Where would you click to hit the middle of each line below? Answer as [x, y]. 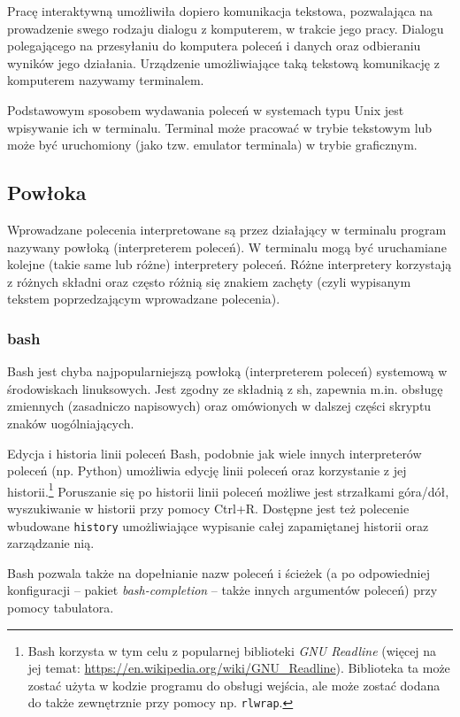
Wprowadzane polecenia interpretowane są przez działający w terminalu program [227, 229]
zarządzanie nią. [51, 543]
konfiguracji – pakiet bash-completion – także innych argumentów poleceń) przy [222, 590]
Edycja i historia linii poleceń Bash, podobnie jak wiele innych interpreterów [215, 453]
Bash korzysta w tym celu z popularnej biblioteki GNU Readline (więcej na [232, 650]
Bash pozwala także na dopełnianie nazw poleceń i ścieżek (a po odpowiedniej [218, 572]
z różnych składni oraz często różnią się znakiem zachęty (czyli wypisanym [209, 281]
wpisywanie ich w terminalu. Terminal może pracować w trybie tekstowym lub [220, 127]
